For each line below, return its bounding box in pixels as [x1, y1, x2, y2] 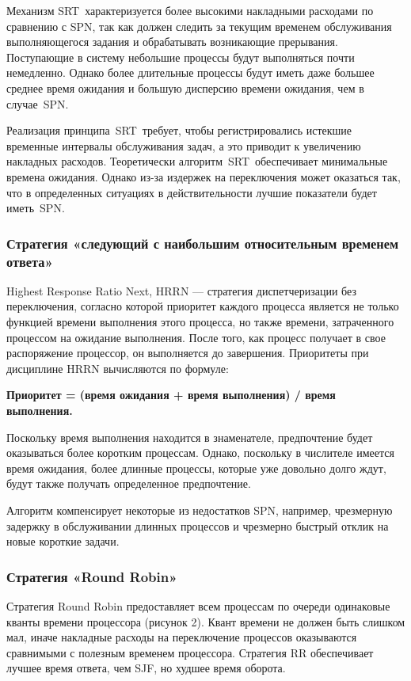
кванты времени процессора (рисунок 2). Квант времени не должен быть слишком [6, 613, 405, 630]
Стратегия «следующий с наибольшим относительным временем [6, 233, 399, 253]
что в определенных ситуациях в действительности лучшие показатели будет [6, 184, 377, 200]
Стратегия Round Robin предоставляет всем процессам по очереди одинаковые [6, 597, 390, 614]
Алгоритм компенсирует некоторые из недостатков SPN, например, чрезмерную [6, 501, 393, 518]
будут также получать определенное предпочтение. [6, 475, 251, 492]
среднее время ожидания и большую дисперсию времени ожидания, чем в [6, 79, 364, 96]
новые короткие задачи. [6, 533, 120, 550]
